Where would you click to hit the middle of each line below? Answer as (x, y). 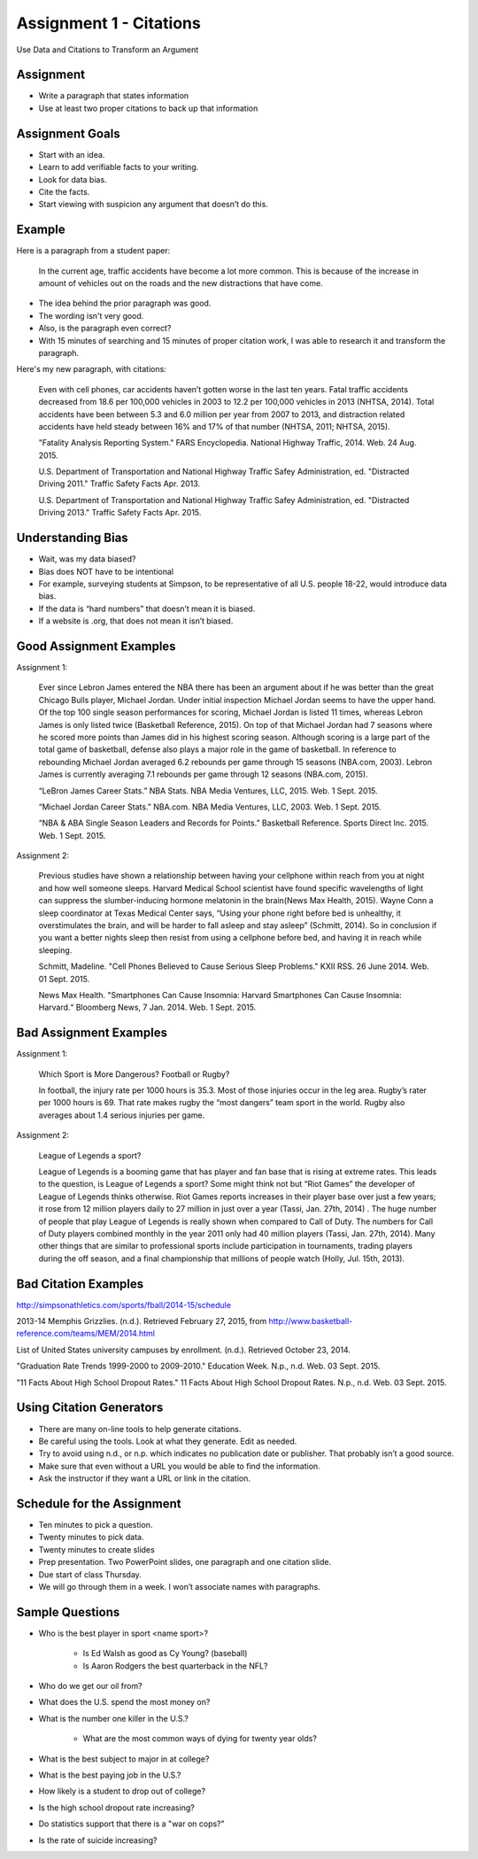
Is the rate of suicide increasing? (98, 1840)
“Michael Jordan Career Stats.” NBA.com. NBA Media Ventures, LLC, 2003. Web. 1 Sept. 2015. (210, 807)
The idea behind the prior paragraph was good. (125, 303)
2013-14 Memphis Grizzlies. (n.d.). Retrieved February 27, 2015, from (142, 1321)
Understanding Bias (72, 538)
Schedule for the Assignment (99, 1503)
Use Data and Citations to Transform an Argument (108, 50)
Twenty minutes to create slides (96, 1549)
